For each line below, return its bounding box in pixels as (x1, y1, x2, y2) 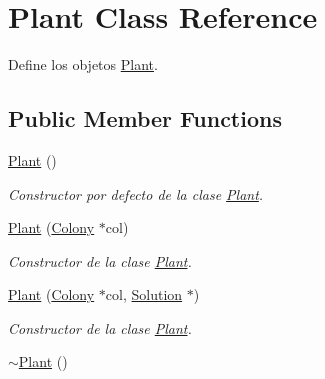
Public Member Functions (8, 103, 282, 134)
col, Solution (105, 284, 183, 305)
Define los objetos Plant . (8, 54, 158, 75)
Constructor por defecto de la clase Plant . (8, 183, 264, 204)
